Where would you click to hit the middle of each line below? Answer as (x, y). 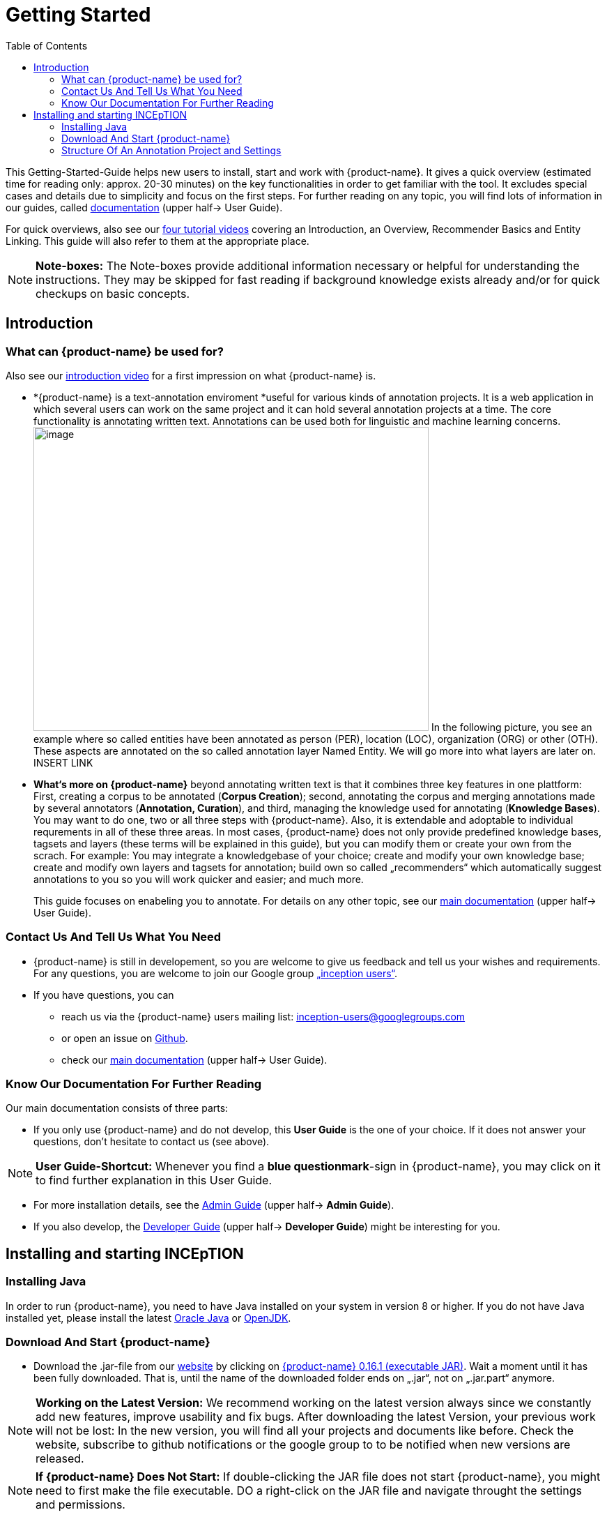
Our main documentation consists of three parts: (117, 1108)
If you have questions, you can (104, 995)
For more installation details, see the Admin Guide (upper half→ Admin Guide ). (214, 1205)
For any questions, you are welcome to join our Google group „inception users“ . (215, 973)
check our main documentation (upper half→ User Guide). (194, 1059)
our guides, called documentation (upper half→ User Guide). (144, 207)
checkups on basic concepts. (113, 293)
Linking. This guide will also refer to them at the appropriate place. (157, 241)
